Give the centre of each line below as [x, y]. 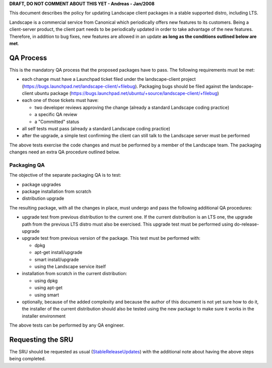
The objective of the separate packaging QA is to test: [65, 175]
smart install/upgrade [57, 259]
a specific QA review [56, 115]
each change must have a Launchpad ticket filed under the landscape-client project [109, 79]
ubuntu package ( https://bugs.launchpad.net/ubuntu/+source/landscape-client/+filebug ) [127, 93]
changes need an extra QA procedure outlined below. [65, 152]
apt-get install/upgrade [58, 252]
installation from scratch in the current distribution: [75, 274]
